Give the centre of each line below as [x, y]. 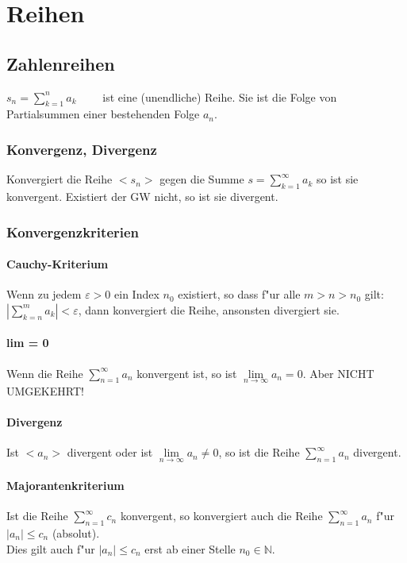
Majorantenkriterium [65, 486]
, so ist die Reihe [259, 452]
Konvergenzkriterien [73, 231]
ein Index [137, 294]
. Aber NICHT [338, 373]
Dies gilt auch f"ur [51, 548]
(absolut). [76, 533]
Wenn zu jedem [44, 294]
